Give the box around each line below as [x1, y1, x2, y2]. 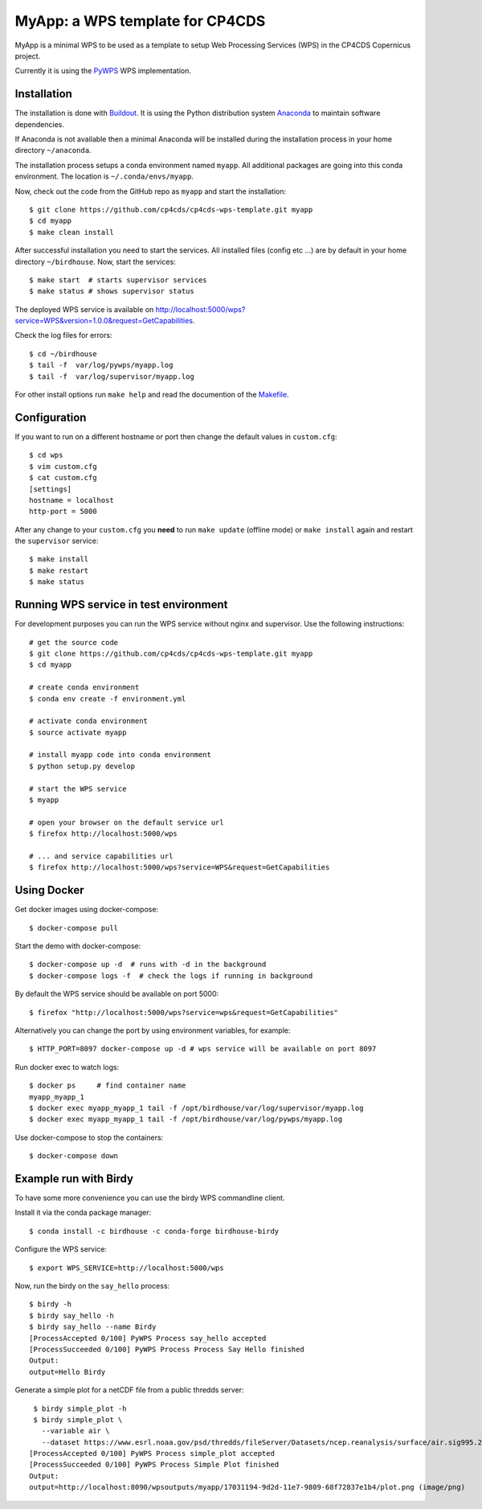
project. [14, 51, 41, 60]
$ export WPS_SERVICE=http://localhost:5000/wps [29, 1263, 224, 1273]
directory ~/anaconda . [14, 146, 92, 155]
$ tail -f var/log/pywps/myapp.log [29, 360, 174, 370]
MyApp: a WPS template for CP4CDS [14, 12, 266, 30]
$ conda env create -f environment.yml [29, 694, 186, 703]
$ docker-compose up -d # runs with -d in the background [29, 960, 267, 969]
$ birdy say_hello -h [29, 1311, 114, 1320]
